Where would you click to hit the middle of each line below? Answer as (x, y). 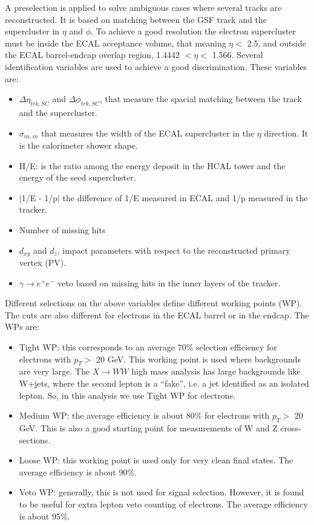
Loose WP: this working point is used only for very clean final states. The (156, 460)
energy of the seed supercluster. (77, 177)
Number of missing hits (62, 229)
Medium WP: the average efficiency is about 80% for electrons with (144, 415)
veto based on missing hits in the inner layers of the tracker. (169, 282)
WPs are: (22, 327)
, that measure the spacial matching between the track (201, 99)
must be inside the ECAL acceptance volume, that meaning (116, 43)
